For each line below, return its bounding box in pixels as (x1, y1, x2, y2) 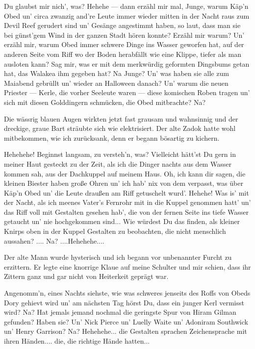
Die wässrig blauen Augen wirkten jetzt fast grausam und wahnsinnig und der (4, 113, 238, 124)
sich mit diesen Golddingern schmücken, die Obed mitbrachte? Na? (4, 97, 206, 107)
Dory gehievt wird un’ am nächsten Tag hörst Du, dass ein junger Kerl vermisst (4, 297, 244, 307)
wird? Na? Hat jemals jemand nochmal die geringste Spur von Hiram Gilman (4, 307, 236, 317)
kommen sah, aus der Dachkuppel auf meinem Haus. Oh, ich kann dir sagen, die (4, 168, 246, 178)
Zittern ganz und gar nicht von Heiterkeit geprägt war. (4, 271, 169, 281)
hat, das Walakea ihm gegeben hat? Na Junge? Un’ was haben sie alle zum (4, 68, 229, 78)
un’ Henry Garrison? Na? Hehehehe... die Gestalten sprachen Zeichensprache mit (4, 326, 247, 336)
